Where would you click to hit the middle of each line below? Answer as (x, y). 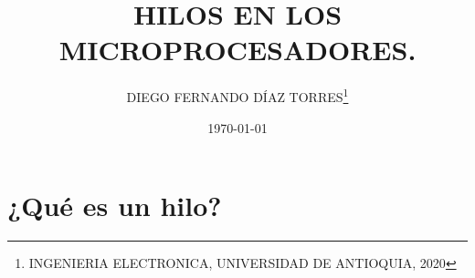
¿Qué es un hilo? (115, 206)
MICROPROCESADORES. (237, 50)
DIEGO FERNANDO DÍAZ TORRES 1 (237, 95)
